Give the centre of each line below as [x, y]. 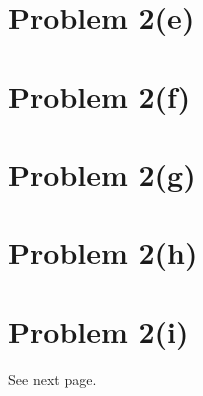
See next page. [52, 378]
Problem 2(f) [99, 95]
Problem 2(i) [98, 330]
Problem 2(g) [102, 173]
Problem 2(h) [103, 252]
